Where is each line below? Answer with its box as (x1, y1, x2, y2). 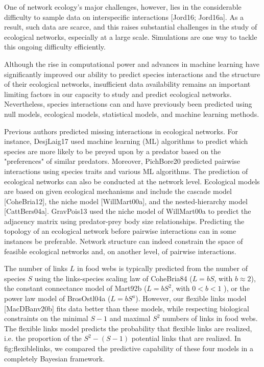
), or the (224, 283, 250, 293)
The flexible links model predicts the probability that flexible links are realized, (4, 323, 252, 333)
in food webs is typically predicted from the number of (77, 263, 248, 274)
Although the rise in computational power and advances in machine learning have (4, 58, 260, 69)
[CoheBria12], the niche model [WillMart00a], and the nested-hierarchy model (4, 195, 248, 206)
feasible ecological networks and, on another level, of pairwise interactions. (4, 246, 236, 256)
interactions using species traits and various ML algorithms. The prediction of (4, 165, 248, 176)
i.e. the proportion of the (4, 333, 82, 344)
